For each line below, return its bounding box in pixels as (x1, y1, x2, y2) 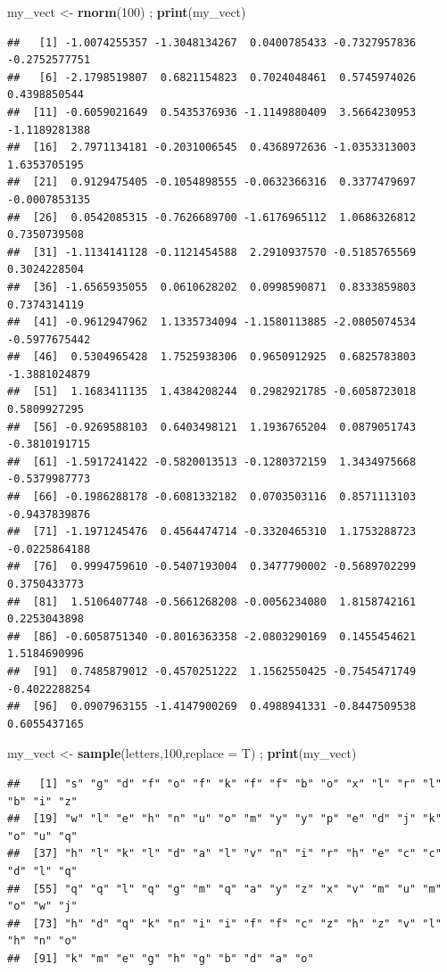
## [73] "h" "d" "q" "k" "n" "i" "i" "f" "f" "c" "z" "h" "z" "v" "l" (7, 917, 442, 930)
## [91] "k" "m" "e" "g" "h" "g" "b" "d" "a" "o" (7, 951, 314, 965)
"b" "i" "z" (7, 795, 78, 808)
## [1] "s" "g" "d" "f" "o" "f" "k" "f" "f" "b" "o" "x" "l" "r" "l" (7, 777, 442, 790)
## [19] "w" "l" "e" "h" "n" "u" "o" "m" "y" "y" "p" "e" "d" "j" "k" (7, 812, 442, 826)
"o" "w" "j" (7, 900, 78, 913)
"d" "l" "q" (7, 864, 78, 877)
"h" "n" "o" (7, 935, 78, 948)
